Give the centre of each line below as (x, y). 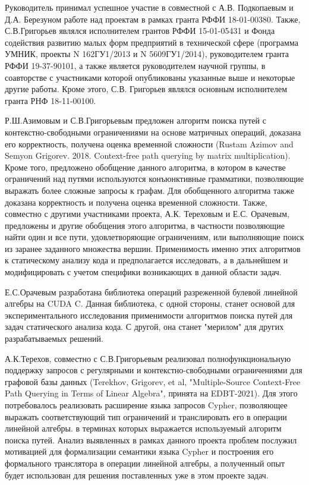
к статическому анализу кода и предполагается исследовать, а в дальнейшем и (146, 260)
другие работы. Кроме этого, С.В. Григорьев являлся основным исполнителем (146, 89)
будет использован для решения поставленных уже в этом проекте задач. (137, 475)
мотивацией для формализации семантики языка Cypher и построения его (139, 451)
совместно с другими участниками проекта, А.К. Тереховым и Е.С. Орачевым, (147, 214)
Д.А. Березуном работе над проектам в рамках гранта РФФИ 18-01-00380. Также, (153, 19)
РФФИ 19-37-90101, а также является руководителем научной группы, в (135, 65)
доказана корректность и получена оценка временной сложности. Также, (136, 202)
